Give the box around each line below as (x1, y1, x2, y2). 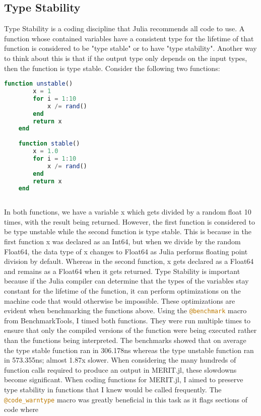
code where (4, 404, 39, 414)
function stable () (18, 140, 80, 148)
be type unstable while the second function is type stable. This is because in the (4, 226, 251, 237)
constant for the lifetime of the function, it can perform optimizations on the (4, 285, 241, 296)
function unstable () (4, 80, 73, 88)
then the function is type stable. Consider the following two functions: (4, 62, 220, 73)
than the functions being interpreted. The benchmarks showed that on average (4, 334, 246, 345)
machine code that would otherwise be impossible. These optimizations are (4, 295, 235, 306)
